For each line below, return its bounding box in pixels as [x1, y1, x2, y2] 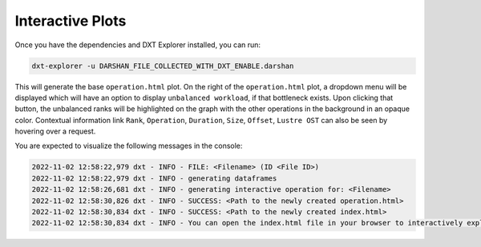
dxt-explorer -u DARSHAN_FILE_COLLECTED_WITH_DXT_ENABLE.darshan [31, 61, 294, 70]
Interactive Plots [14, 12, 127, 30]
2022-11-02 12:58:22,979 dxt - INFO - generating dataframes [31, 173, 277, 183]
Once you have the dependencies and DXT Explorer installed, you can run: [14, 40, 261, 50]
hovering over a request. [14, 126, 96, 136]
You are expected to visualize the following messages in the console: [14, 141, 243, 151]
